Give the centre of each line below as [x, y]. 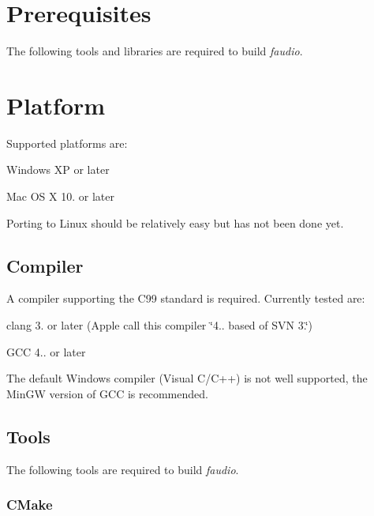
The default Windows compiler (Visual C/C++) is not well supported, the [187, 378]
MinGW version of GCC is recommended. [107, 393]
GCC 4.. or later [46, 351]
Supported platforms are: [67, 143]
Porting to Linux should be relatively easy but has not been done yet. [175, 222]
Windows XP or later [58, 169]
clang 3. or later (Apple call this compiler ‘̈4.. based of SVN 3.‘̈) [159, 325]
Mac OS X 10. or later [60, 196]
